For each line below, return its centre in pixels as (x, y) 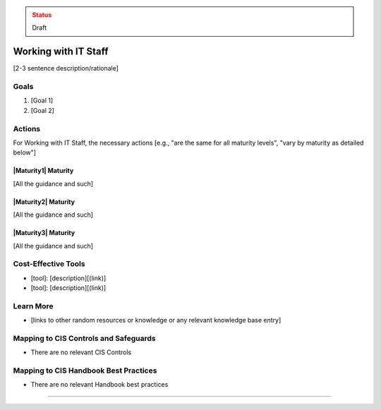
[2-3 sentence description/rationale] (66, 68)
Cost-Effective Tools (49, 264)
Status (42, 15)
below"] (25, 152)
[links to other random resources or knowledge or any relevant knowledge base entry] (156, 320)
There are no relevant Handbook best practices (99, 385)
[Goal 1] (42, 101)
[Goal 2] (42, 110)
